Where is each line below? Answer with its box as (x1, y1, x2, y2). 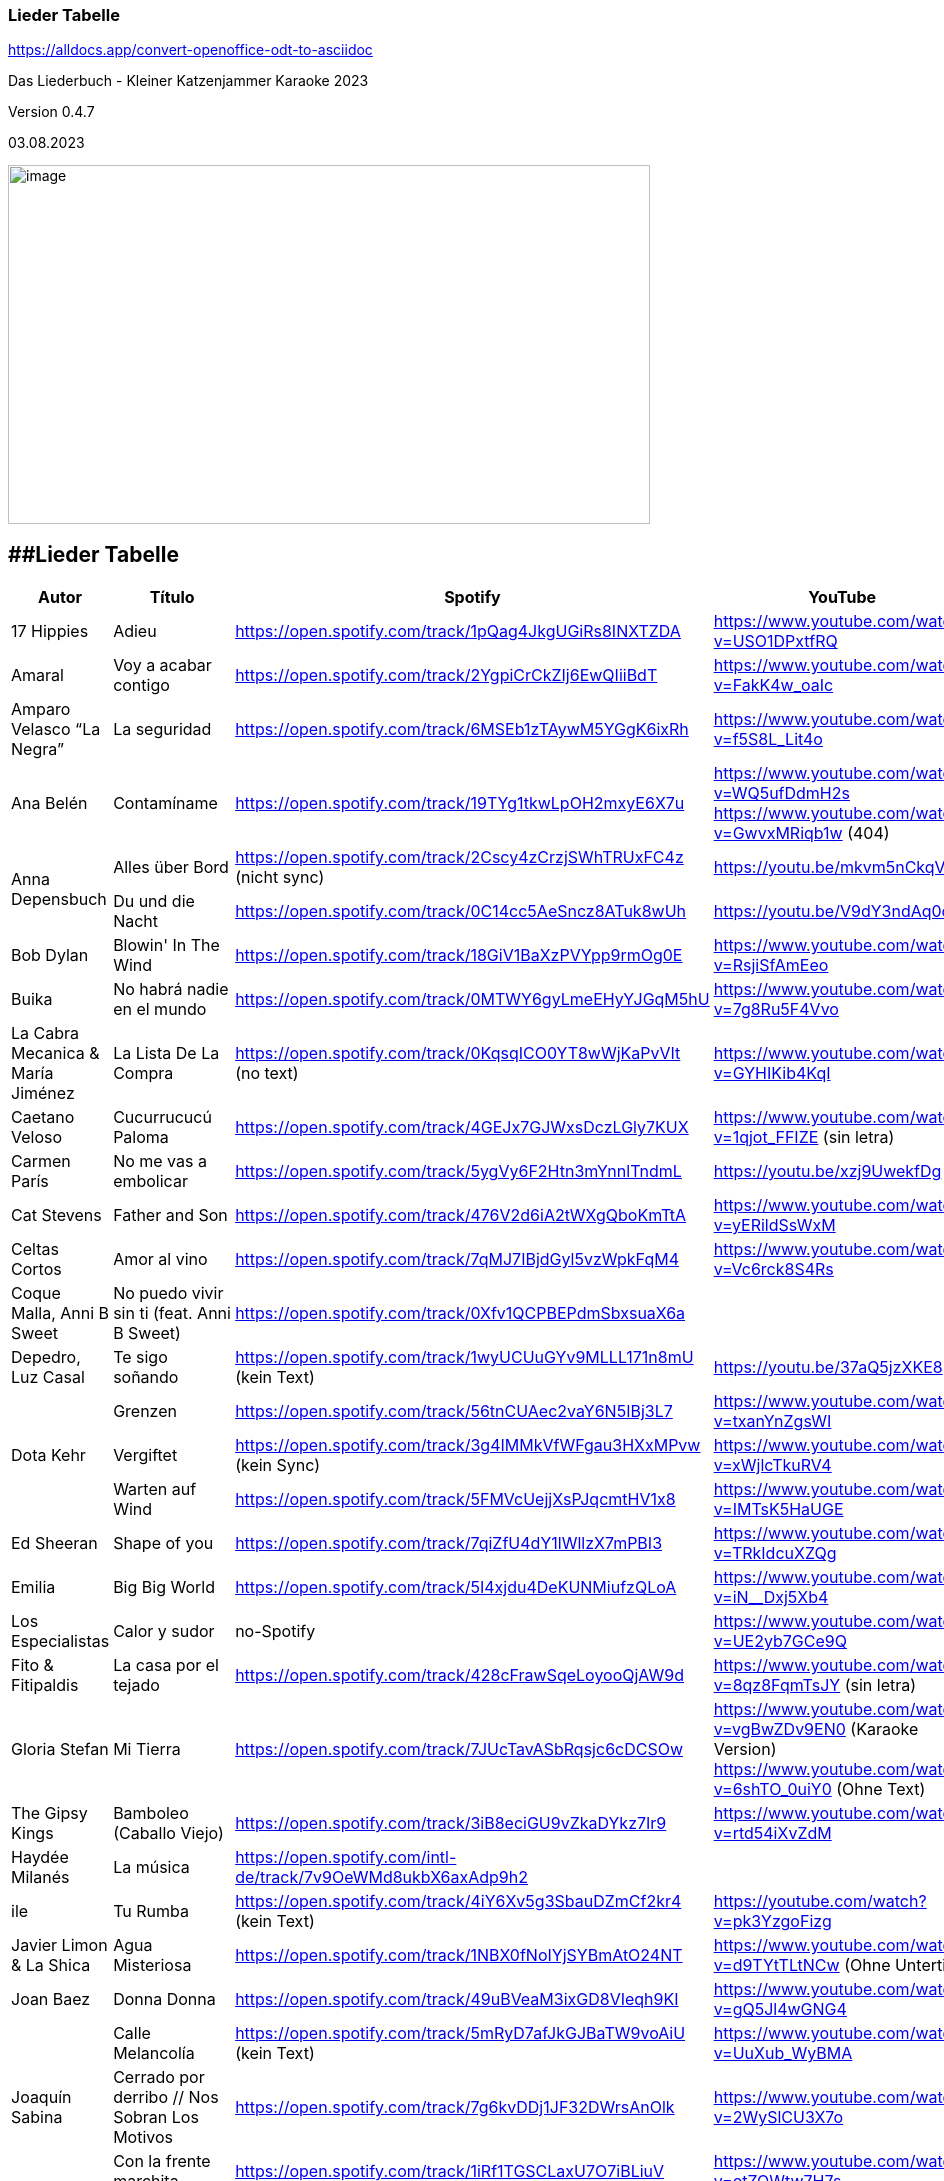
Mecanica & (11, 1043, 100, 1064)
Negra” (11, 739, 64, 760)
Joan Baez (11, 1989, 91, 2010)
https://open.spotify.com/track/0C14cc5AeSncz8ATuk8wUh (235, 901, 686, 922)
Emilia (11, 1577, 56, 1598)
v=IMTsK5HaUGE (713, 1499, 844, 1520)
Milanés (11, 1867, 70, 1888)
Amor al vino (113, 1249, 208, 1270)
